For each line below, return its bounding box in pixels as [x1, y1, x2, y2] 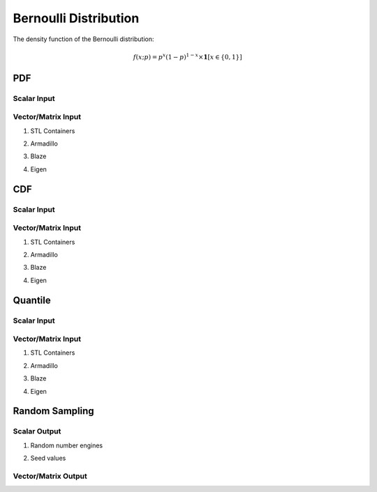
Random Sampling [13, 405, 94, 417]
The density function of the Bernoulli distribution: [13, 35, 154, 43]
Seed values [30, 454, 66, 463]
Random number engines [30, 441, 103, 449]
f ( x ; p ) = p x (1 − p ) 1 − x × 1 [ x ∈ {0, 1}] [133, 52, 242, 61]
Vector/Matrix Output [13, 471, 87, 481]
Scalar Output [13, 426, 61, 436]
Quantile [13, 294, 52, 306]
